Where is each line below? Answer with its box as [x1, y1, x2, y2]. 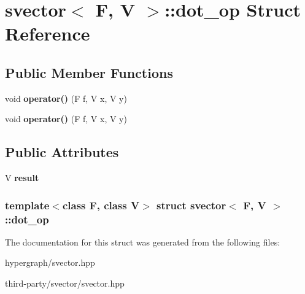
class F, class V [62, 197, 140, 212]
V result [5, 171, 39, 184]
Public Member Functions [5, 63, 173, 82]
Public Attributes [5, 142, 119, 161]
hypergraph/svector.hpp [5, 256, 95, 269]
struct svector [156, 197, 226, 212]
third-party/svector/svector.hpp [5, 277, 125, 290]
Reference [5, 21, 90, 46]
